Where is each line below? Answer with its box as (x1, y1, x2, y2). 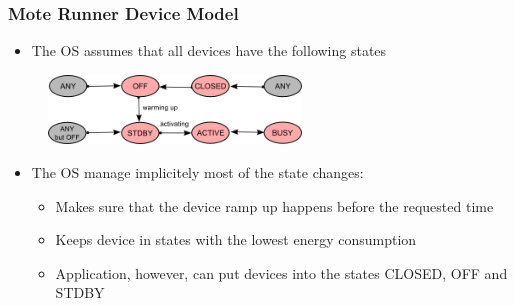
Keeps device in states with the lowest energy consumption (55, 229, 417, 250)
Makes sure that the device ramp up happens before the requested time (55, 195, 494, 216)
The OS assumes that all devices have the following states (31, 40, 387, 61)
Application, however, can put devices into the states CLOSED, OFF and (55, 262, 508, 283)
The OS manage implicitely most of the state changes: (31, 161, 364, 182)
